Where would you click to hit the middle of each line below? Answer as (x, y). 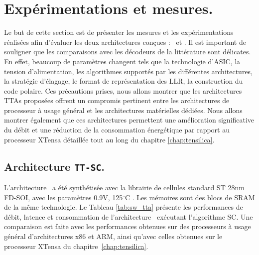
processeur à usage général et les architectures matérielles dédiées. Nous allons (123, 110)
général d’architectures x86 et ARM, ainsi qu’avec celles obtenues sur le (113, 236)
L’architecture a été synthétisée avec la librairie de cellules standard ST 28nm (124, 188)
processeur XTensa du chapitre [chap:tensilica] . (76, 246)
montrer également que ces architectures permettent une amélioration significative (129, 120)
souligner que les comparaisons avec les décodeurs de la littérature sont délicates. (128, 52)
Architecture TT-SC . (54, 166)
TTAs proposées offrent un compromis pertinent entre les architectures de (117, 100)
